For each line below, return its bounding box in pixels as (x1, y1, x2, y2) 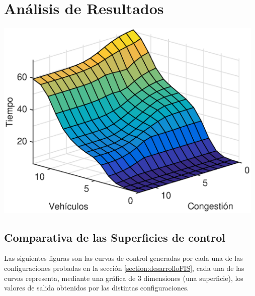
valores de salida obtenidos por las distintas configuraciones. (4, 282, 189, 293)
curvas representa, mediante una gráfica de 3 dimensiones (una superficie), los (4, 272, 243, 283)
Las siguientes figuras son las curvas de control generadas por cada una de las (4, 253, 243, 263)
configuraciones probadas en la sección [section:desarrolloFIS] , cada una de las (4, 263, 244, 273)
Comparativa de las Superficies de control (4, 229, 225, 245)
